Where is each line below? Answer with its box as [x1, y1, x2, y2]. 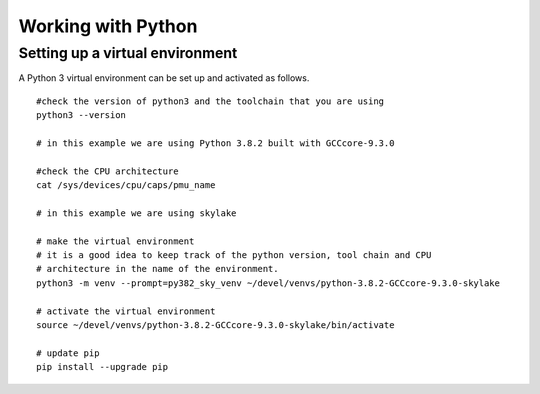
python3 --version [36, 110, 127, 121]
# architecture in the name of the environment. [36, 263, 279, 275]
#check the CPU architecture [36, 165, 179, 177]
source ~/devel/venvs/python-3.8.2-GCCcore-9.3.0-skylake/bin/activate [36, 320, 395, 331]
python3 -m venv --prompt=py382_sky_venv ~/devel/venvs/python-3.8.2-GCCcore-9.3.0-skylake [36, 277, 500, 289]
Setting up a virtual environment [18, 44, 238, 62]
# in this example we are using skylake [36, 207, 237, 219]
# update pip [36, 347, 100, 359]
